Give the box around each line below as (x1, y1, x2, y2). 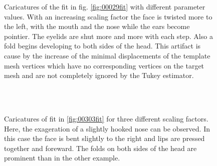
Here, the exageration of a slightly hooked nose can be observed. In (4, 123, 210, 133)
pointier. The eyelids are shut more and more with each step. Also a (4, 30, 213, 41)
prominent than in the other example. (4, 152, 120, 163)
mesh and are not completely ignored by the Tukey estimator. (4, 70, 194, 80)
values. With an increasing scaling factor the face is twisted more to (4, 11, 212, 21)
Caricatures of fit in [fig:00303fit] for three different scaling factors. (4, 113, 208, 123)
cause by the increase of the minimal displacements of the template (4, 50, 210, 60)
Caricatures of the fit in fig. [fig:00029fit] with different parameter (4, 1, 205, 11)
